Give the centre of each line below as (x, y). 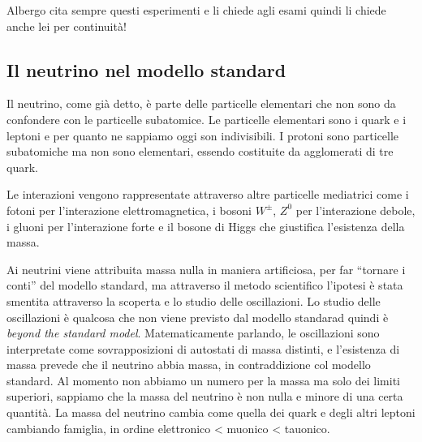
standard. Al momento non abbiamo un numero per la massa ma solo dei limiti (203, 380)
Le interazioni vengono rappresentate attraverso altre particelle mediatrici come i (208, 194)
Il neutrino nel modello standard (146, 69)
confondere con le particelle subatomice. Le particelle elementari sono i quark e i (207, 119)
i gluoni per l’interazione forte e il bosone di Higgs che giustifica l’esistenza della (206, 226)
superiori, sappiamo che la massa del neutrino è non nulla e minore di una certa (205, 396)
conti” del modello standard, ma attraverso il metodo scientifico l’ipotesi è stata (205, 285)
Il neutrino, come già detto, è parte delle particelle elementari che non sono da (201, 103)
